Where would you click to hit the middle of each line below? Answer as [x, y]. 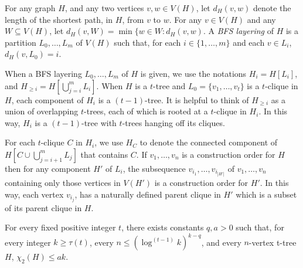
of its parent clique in [43, 207]
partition [21, 42]
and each [249, 42]
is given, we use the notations [193, 73]
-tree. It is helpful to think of [197, 99]
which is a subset [266, 194]
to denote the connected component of [209, 142]
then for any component [48, 168]
